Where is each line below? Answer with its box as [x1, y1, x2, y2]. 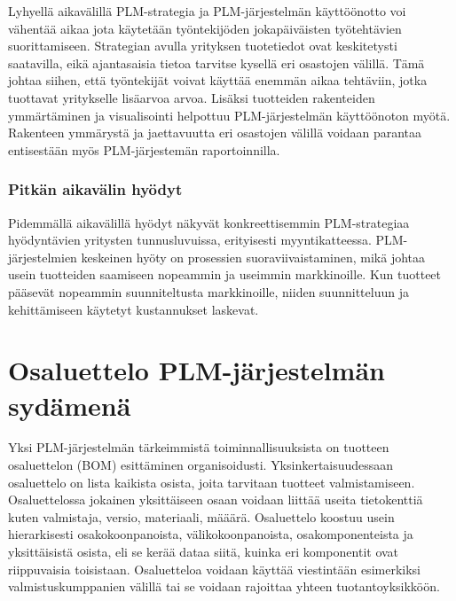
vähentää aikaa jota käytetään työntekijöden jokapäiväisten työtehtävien [8, 19, 402, 37]
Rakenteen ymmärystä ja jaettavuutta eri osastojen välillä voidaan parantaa [8, 123, 422, 142]
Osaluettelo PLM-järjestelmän [8, 352, 385, 388]
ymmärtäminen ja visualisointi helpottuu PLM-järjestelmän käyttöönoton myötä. [8, 105, 451, 124]
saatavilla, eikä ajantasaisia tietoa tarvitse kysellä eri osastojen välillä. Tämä [8, 53, 425, 72]
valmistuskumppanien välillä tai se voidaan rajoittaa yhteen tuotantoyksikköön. [8, 577, 440, 596]
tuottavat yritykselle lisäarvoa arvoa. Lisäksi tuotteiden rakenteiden [8, 88, 375, 106]
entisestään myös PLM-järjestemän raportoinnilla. [8, 140, 280, 159]
